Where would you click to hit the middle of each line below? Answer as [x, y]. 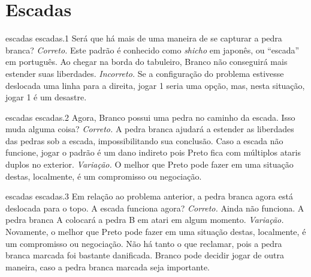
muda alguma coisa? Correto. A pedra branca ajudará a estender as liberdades [150, 129]
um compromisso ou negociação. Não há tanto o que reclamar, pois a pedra [144, 243]
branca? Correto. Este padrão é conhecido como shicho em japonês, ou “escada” [153, 50]
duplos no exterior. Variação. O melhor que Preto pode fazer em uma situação [150, 164]
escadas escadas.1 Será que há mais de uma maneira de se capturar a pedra [144, 38]
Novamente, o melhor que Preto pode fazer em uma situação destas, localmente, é [156, 232]
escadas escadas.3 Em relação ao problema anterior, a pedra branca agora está [149, 196]
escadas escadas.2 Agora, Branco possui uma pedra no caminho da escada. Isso [150, 117]
